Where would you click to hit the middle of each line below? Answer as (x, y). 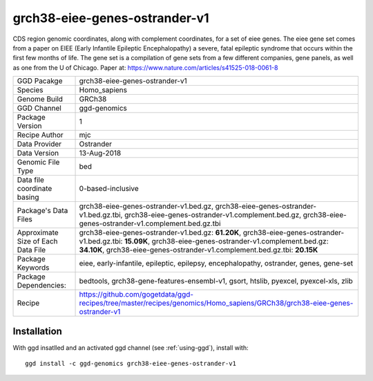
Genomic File (38, 162)
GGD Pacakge (40, 81)
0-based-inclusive (109, 189)
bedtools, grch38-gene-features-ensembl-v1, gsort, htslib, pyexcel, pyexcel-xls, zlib (216, 281)
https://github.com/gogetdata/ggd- (136, 295)
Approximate (38, 233)
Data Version (38, 154)
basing (28, 197)
